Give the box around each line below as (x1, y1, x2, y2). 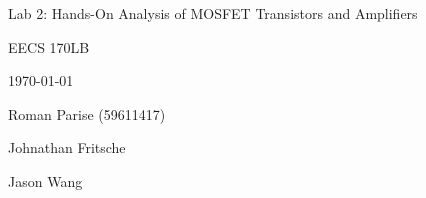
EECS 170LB (8, 36, 90, 57)
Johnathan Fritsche (8, 137, 126, 158)
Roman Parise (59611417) (8, 103, 166, 124)
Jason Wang (8, 170, 83, 191)
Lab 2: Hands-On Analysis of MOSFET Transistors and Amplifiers (8, 3, 418, 23)
